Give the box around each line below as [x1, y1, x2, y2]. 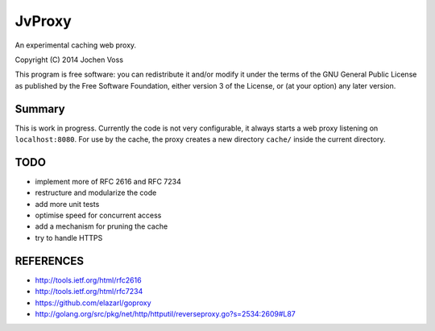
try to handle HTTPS [35, 233, 103, 242]
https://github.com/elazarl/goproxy [35, 298, 152, 308]
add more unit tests [35, 199, 100, 209]
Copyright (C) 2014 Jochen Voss [14, 55, 124, 64]
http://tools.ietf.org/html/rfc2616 [35, 275, 142, 285]
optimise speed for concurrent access [35, 210, 162, 221]
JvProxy [14, 12, 72, 30]
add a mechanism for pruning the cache [35, 221, 168, 231]
